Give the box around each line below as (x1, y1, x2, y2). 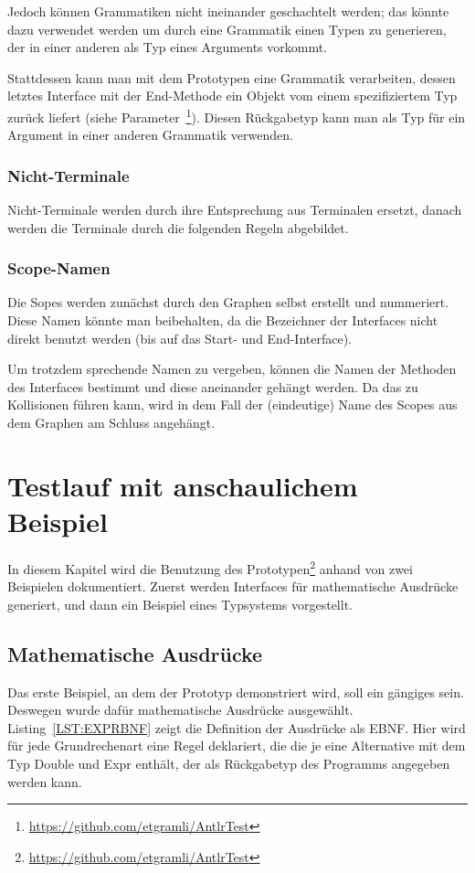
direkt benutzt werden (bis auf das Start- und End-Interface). (7, 328, 352, 347)
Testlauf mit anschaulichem (7, 466, 358, 504)
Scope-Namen (7, 257, 111, 280)
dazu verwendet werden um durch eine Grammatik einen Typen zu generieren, (7, 19, 447, 38)
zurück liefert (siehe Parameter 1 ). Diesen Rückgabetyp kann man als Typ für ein (7, 104, 466, 126)
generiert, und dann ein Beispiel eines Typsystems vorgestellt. (7, 594, 353, 613)
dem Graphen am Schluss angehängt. (7, 413, 216, 431)
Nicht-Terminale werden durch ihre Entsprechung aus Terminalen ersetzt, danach (7, 200, 462, 219)
